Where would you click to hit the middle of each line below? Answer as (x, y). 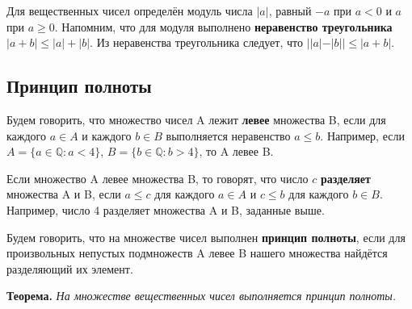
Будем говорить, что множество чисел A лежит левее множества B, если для (196, 119)
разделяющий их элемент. (70, 268)
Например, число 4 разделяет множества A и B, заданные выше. (166, 209)
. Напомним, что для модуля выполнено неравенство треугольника (223, 26)
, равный (290, 10)
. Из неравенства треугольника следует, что (196, 42)
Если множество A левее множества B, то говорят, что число (158, 178)
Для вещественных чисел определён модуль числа (130, 10)
